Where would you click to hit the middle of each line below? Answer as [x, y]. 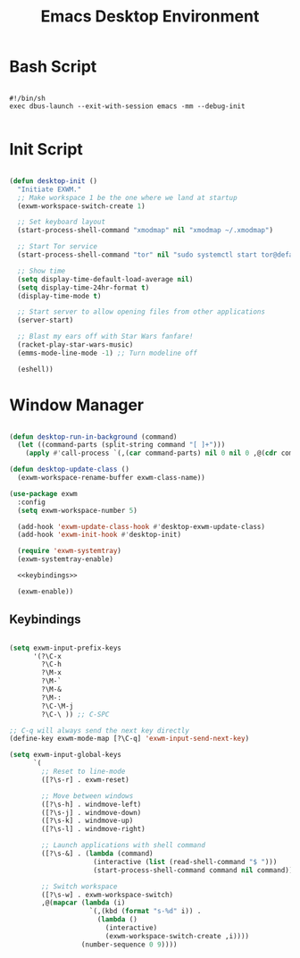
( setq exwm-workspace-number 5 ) [78, 510]
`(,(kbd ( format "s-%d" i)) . [145, 912]
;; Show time [42, 271]
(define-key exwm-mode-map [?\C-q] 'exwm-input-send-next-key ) [129, 739]
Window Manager [77, 405]
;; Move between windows [87, 796]
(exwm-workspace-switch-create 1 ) [81, 206]
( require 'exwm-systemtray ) [70, 551]
